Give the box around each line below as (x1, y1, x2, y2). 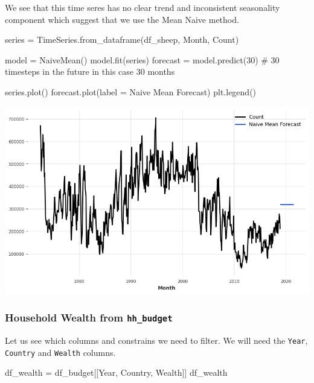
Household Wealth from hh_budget (5, 310, 173, 325)
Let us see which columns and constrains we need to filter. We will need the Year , (5, 334, 308, 346)
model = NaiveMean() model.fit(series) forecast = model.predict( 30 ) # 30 (5, 53, 280, 66)
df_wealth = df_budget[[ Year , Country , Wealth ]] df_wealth (5, 366, 228, 379)
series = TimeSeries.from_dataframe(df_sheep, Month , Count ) (5, 33, 239, 46)
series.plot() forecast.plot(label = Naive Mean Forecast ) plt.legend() (5, 85, 257, 98)
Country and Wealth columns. (5, 346, 116, 358)
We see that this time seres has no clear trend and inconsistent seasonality (5, 1, 280, 13)
